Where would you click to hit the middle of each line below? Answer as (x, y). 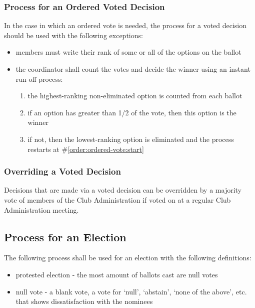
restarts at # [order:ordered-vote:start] (86, 149)
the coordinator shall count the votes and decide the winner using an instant (133, 69)
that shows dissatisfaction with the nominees (84, 301)
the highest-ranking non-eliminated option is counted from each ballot (135, 96)
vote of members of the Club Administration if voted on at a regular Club (117, 199)
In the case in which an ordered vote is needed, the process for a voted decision (125, 25)
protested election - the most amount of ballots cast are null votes (117, 274)
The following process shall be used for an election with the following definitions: (128, 258)
